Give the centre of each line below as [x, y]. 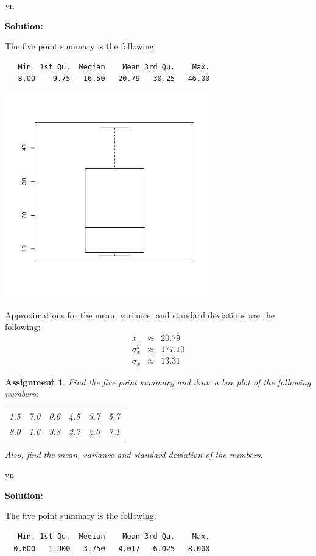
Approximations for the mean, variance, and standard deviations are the [140, 315]
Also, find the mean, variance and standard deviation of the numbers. [134, 454]
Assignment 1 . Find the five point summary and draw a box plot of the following [158, 382]
